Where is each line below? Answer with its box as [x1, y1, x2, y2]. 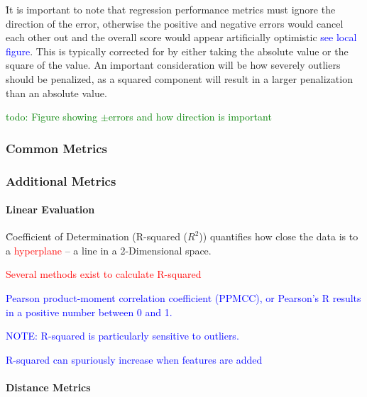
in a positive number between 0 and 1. [6, 304, 172, 319]
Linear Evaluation [6, 202, 95, 217]
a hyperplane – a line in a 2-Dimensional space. [6, 242, 212, 257]
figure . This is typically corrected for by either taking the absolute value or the [6, 43, 349, 58]
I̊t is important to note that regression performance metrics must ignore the [6, 2, 336, 16]
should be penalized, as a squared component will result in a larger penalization [6, 71, 353, 86]
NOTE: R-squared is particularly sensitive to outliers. [6, 328, 239, 343]
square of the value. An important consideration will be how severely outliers [6, 57, 341, 72]
